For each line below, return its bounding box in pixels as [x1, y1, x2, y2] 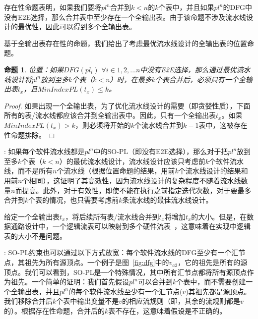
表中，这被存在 [198, 119, 248, 130]
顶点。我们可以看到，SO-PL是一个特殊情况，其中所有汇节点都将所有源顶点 [4, 266, 247, 277]
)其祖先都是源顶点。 [186, 286, 251, 296]
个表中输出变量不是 [56, 296, 119, 306]
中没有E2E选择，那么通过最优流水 [140, 64, 251, 74]
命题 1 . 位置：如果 [4, 64, 64, 74]
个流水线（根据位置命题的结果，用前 [57, 165, 175, 176]
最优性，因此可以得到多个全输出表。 [17, 21, 136, 32]
